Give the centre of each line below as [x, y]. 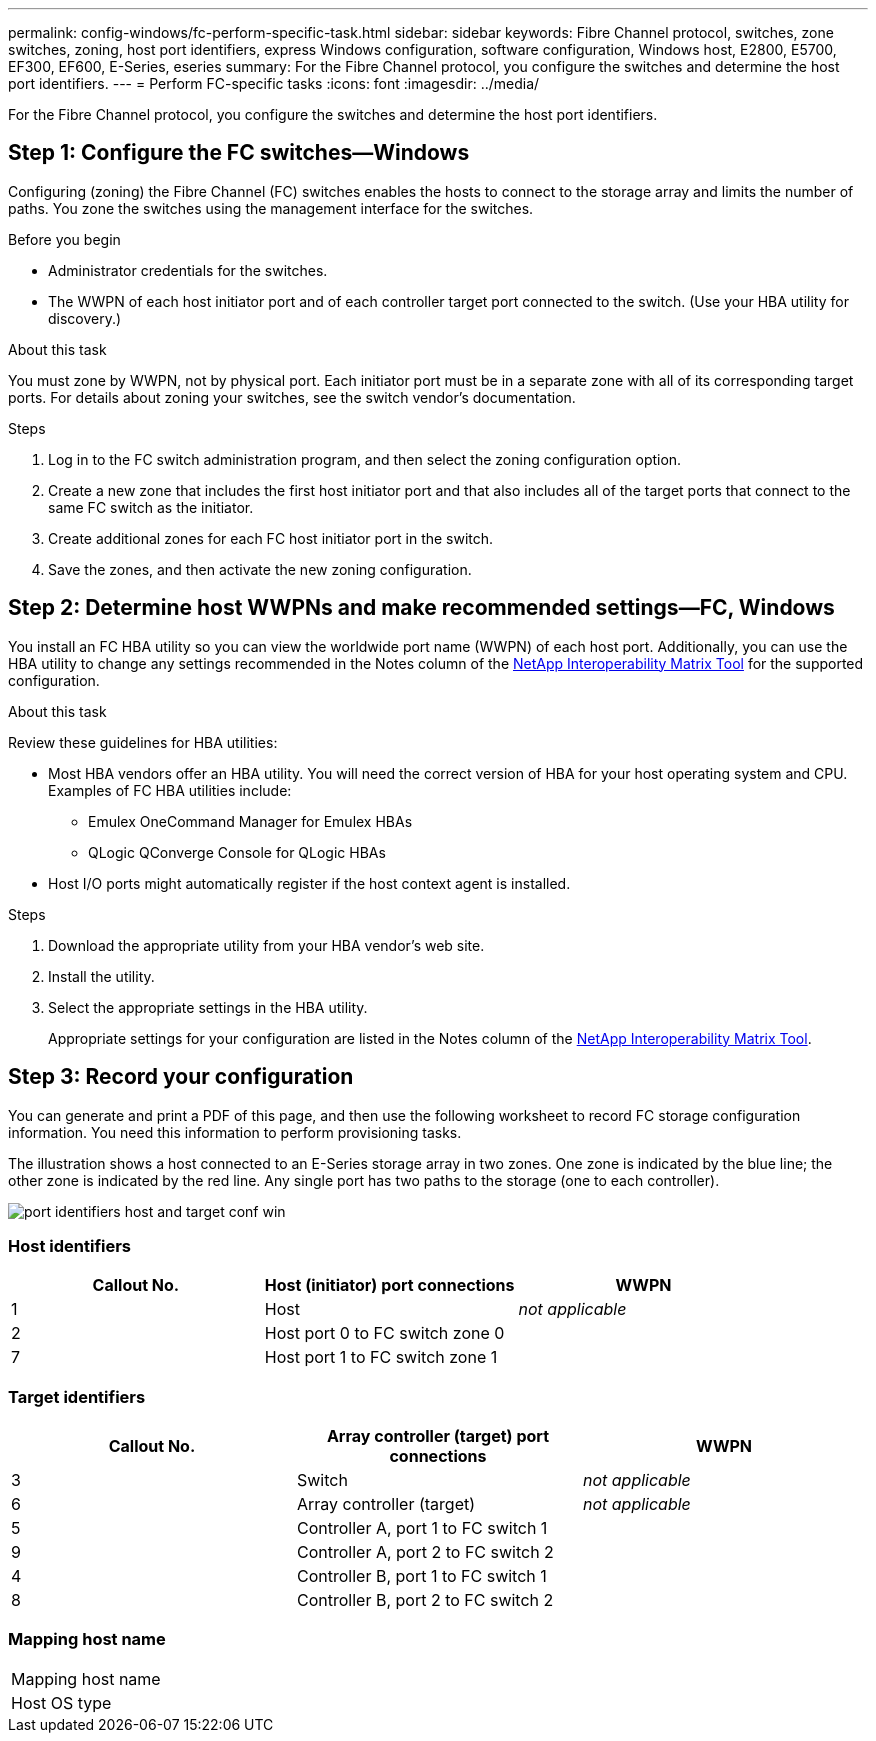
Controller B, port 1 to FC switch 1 [421, 1576]
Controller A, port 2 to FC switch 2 [425, 1552]
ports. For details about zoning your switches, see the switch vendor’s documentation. [292, 397]
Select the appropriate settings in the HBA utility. [208, 1007]
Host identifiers [70, 1245]
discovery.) [85, 318]
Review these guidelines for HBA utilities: [143, 742]
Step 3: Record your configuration [181, 1077]
